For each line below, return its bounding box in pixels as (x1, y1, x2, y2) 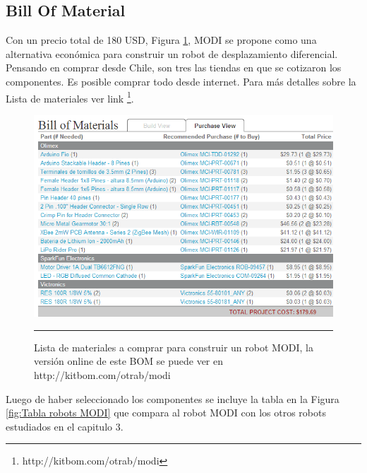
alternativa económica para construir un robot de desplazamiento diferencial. (6, 46, 338, 61)
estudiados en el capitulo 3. (6, 419, 124, 433)
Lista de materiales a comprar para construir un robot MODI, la (34, 339, 314, 354)
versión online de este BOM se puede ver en (34, 354, 224, 368)
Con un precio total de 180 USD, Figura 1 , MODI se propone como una (6, 33, 317, 47)
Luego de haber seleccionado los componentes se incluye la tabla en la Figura (6, 391, 339, 406)
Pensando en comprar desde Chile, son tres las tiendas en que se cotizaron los (6, 60, 342, 75)
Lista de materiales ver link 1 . (6, 88, 134, 105)
